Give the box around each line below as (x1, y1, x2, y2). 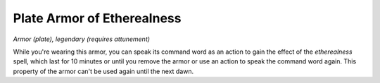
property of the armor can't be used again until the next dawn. (13, 67, 194, 75)
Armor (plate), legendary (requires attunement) (13, 35, 151, 43)
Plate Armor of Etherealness (13, 10, 182, 26)
